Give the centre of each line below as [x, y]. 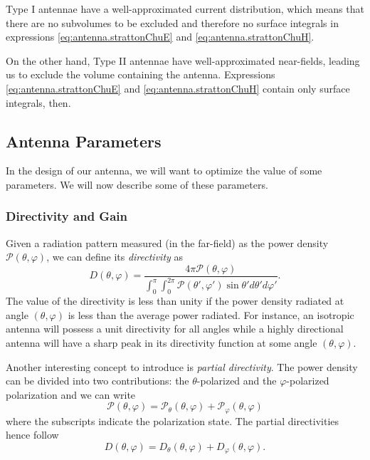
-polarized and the [237, 381]
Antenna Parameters [84, 141]
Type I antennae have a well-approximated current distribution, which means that [185, 9]
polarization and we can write [71, 394]
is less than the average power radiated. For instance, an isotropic [211, 314]
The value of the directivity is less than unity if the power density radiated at [175, 301]
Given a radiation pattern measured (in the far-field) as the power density [167, 242]
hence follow [32, 435]
